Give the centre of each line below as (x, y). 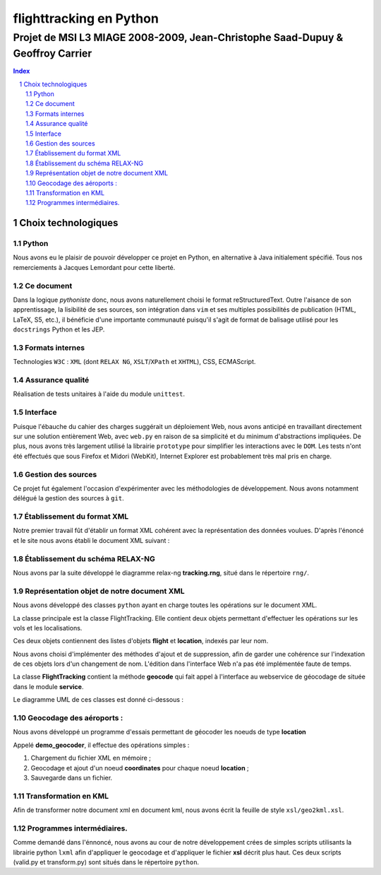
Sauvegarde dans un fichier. (72, 777)
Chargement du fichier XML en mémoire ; (91, 758)
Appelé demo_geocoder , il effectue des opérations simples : (101, 745)
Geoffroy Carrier (53, 53)
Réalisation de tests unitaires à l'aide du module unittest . (99, 394)
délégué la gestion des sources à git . (68, 498)
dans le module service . (48, 686)
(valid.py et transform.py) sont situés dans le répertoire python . (106, 862)
